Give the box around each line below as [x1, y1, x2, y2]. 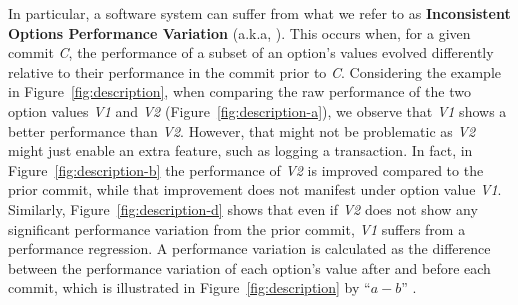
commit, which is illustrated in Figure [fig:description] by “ [8, 277, 371, 298]
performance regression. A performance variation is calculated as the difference [8, 238, 491, 259]
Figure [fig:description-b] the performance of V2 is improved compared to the [8, 159, 484, 180]
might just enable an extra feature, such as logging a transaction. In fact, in [8, 140, 473, 161]
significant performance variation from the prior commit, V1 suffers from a [8, 218, 466, 239]
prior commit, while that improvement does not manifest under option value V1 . [8, 179, 502, 200]
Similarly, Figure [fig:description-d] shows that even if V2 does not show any [8, 198, 478, 219]
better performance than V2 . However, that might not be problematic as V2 [8, 120, 476, 141]
